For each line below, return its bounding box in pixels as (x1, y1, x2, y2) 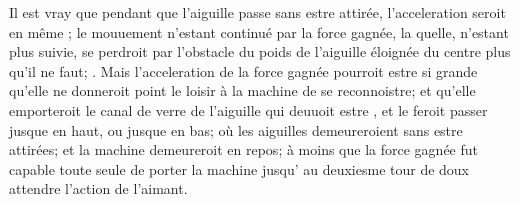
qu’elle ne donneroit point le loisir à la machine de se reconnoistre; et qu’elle (9, 80, 476, 101)
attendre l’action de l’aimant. (9, 178, 188, 199)
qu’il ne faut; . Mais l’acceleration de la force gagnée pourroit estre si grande (9, 60, 478, 81)
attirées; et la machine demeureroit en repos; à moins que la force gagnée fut (9, 139, 478, 160)
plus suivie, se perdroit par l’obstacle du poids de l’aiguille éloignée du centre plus (9, 41, 511, 62)
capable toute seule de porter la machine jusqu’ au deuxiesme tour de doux (9, 158, 470, 179)
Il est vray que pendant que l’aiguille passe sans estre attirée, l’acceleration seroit (9, 2, 506, 22)
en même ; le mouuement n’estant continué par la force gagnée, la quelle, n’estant (9, 21, 509, 42)
